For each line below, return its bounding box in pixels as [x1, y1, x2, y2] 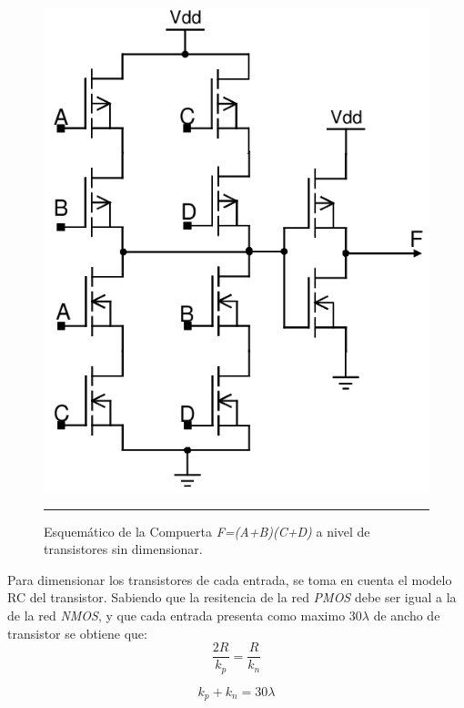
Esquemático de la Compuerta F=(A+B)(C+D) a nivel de [44, 521, 370, 540]
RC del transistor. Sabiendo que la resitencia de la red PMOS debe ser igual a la [7, 588, 457, 607]
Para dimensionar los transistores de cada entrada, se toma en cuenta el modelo [7, 569, 452, 589]
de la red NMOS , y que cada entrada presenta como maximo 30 [7, 606, 362, 625]
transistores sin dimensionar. [44, 539, 203, 559]
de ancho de [373, 606, 440, 625]
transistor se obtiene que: [7, 623, 147, 642]
